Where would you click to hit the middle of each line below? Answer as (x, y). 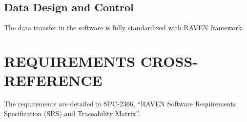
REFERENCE (53, 80)
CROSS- (169, 61)
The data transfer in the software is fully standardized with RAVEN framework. (124, 28)
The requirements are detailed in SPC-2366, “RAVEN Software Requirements (120, 104)
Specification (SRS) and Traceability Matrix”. (72, 113)
